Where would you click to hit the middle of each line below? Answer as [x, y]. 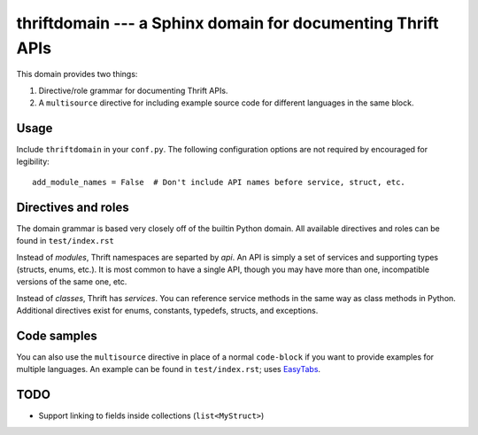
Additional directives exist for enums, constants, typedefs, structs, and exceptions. [167, 311]
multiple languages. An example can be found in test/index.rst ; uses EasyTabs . [169, 369]
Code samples [57, 335]
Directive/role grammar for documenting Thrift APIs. [133, 90]
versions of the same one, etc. [72, 282]
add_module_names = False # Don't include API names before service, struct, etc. [219, 182]
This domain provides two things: [77, 74]
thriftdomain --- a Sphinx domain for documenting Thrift [227, 23]
